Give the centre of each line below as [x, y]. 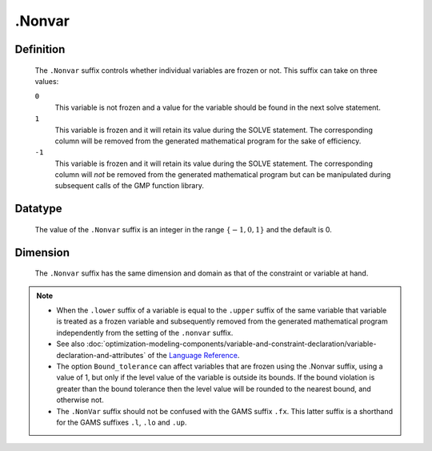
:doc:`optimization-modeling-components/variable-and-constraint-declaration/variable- [232, 344]
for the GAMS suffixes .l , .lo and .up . [122, 422]
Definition [40, 49]
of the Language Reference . [194, 355]
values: [47, 81]
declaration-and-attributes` [101, 355]
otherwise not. [80, 400]
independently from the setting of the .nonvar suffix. [145, 332]
